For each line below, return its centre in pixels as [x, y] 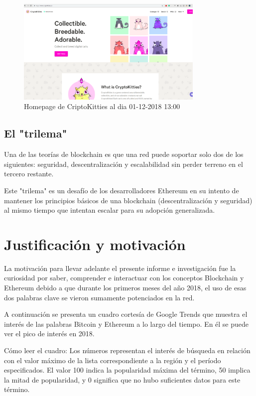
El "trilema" [36, 133]
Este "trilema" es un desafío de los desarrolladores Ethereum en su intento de [122, 190]
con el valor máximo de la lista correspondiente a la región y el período [113, 360]
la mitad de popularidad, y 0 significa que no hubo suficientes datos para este [122, 379]
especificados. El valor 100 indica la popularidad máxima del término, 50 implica [127, 370]
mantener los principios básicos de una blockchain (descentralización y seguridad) [128, 200]
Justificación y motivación [95, 244]
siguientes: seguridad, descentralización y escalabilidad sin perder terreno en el [124, 164]
